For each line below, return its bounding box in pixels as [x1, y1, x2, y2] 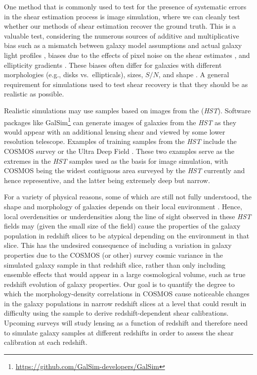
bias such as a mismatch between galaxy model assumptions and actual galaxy [4, 40, 242, 50]
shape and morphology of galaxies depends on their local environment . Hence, [4, 201, 242, 211]
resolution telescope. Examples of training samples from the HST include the [4, 136, 237, 146]
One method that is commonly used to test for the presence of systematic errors [4, 1, 247, 11]
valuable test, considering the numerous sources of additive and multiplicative [4, 30, 239, 41]
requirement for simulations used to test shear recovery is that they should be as [4, 79, 248, 89]
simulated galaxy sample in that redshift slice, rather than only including [4, 259, 226, 270]
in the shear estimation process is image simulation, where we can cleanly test [4, 11, 240, 21]
